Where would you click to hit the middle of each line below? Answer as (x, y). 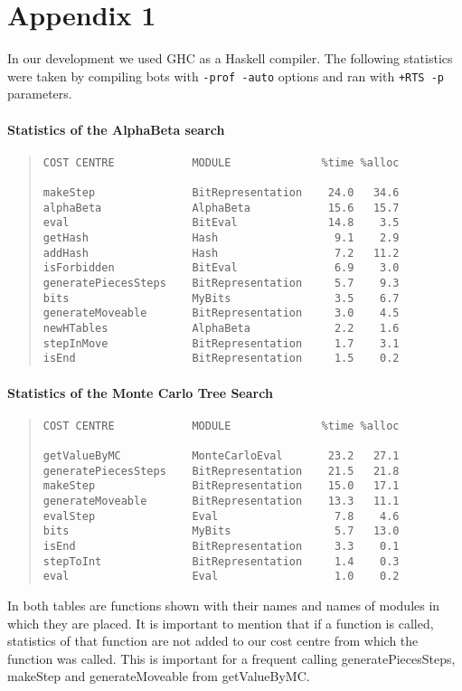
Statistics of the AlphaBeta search (116, 129)
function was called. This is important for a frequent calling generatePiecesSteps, (231, 658)
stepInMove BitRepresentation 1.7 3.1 (221, 343)
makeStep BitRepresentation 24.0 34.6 (221, 193)
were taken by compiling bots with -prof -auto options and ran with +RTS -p (226, 76)
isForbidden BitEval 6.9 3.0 (221, 268)
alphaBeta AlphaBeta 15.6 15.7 (221, 208)
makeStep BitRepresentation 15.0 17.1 (221, 486)
